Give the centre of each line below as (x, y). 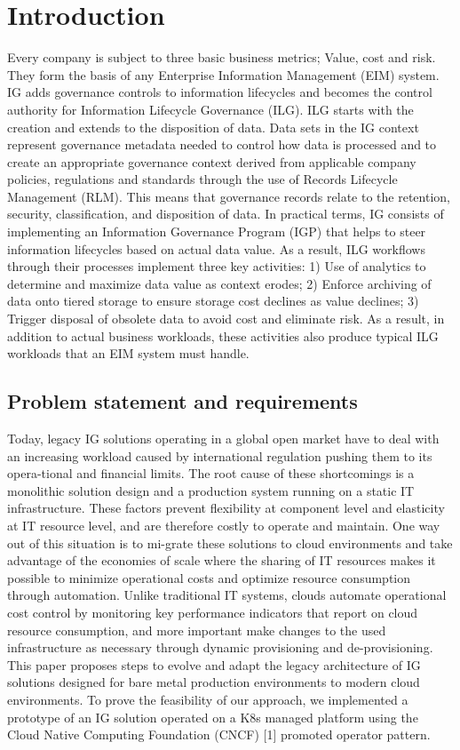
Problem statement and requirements (182, 401)
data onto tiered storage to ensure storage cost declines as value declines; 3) (213, 301)
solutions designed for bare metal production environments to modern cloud (214, 682)
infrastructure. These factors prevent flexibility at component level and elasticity (226, 508)
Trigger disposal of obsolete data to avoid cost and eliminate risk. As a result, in (226, 319)
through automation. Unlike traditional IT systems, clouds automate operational (227, 595)
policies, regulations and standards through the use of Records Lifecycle (202, 179)
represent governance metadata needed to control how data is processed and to (222, 144)
